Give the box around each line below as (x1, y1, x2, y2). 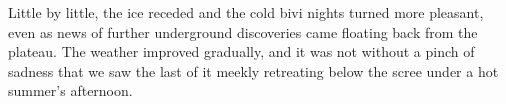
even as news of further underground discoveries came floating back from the (8, 21, 478, 42)
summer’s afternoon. (8, 80, 133, 101)
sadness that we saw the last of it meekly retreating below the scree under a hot (8, 60, 499, 81)
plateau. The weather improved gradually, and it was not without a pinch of (8, 41, 475, 62)
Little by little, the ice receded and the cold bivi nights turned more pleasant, (8, 2, 484, 22)
